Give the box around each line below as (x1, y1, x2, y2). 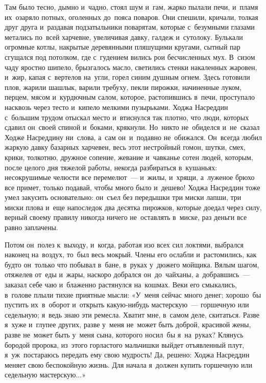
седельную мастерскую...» (5, 369, 86, 380)
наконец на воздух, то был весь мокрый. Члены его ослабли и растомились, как (5, 249, 257, 260)
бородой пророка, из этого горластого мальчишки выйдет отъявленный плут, (5, 339, 245, 350)
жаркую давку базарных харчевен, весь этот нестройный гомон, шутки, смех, (5, 142, 246, 152)
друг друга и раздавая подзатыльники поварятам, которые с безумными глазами (5, 21, 255, 32)
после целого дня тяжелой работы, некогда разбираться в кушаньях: (5, 162, 217, 172)
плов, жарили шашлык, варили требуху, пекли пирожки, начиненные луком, (5, 81, 242, 92)
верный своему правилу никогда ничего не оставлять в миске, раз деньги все (5, 212, 247, 222)
